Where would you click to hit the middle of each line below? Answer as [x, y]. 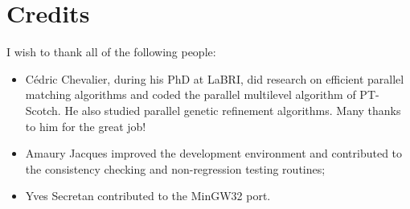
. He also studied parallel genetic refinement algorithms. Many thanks [229, 110]
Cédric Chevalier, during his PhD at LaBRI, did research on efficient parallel [215, 78]
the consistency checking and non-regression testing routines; [175, 168]
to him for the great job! [86, 126]
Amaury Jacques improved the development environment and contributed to [214, 153]
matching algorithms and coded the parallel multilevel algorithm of [191, 94]
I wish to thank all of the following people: [111, 52]
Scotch [41, 110]
